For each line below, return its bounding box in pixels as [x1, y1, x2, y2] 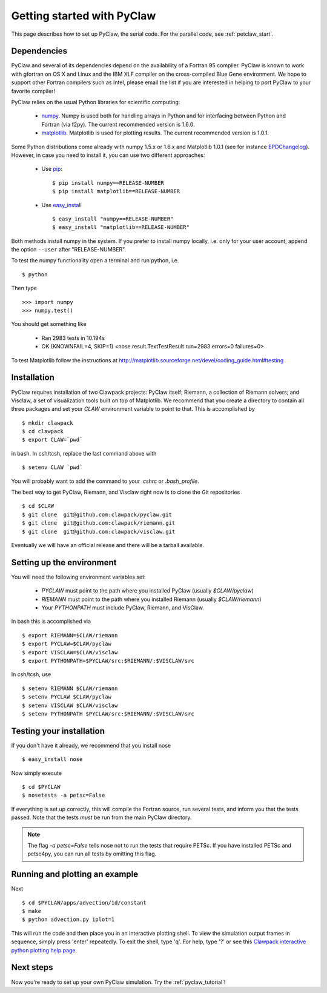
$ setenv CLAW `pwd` [22, 464, 83, 471]
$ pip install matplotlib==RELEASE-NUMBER [52, 188, 180, 195]
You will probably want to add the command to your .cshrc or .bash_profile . [11, 477, 199, 485]
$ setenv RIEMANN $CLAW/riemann [22, 685, 118, 692]
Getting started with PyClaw [11, 9, 156, 22]
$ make [22, 908, 42, 915]
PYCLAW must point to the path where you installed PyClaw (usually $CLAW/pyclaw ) [41, 587, 254, 594]
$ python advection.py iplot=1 [22, 916, 115, 923]
